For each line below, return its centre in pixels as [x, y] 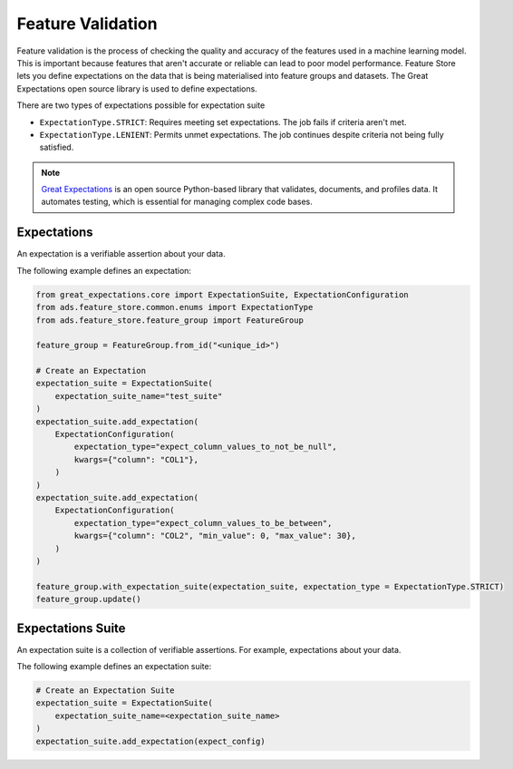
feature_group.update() [89, 599]
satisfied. [57, 147]
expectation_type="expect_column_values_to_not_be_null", [205, 447]
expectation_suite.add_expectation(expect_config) [151, 741]
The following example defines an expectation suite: [114, 666]
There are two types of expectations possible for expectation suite [141, 105]
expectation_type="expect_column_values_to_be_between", [203, 523]
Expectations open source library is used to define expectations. [137, 88]
